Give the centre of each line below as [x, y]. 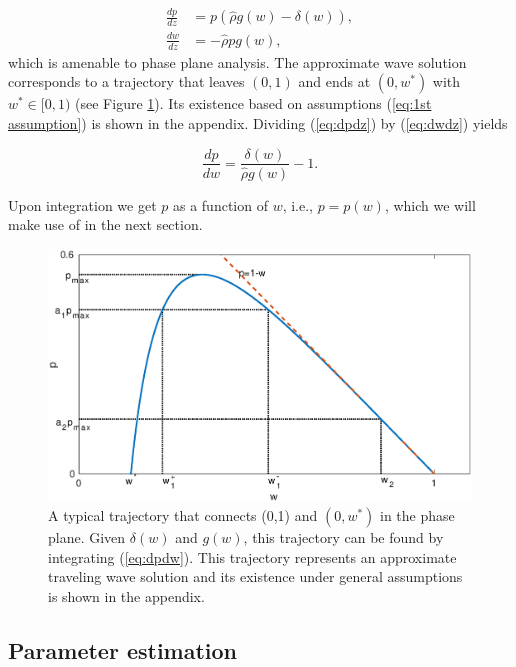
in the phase [417, 515]
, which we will [430, 204]
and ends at [334, 81]
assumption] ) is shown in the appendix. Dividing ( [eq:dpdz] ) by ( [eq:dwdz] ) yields [258, 122]
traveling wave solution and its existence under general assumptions [255, 576]
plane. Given [87, 537]
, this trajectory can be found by [343, 537]
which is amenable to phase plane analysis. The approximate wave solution [237, 61]
